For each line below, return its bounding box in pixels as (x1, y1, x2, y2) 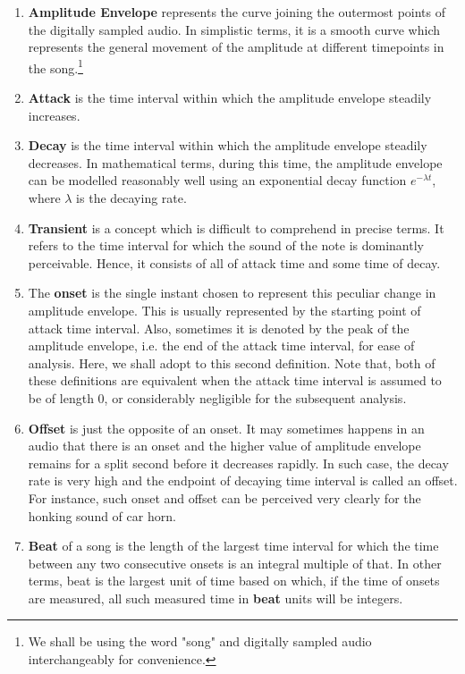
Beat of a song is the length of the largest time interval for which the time (28, 536, 439, 555)
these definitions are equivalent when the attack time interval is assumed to (28, 371, 442, 390)
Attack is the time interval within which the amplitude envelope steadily (28, 88, 432, 107)
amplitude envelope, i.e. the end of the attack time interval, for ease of (28, 336, 415, 355)
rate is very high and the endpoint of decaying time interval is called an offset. (28, 471, 458, 490)
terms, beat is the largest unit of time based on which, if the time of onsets (28, 571, 440, 590)
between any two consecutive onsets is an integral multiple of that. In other (28, 553, 442, 572)
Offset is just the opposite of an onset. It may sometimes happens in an (28, 418, 425, 437)
